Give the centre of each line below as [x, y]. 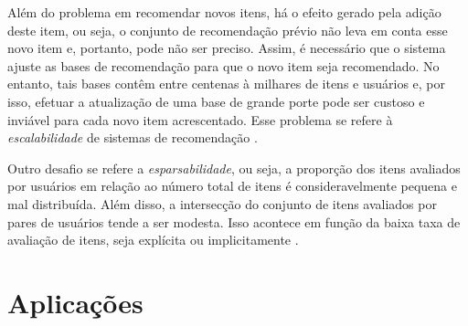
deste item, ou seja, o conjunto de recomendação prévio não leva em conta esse [228, 30]
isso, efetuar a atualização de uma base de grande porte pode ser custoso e [216, 101]
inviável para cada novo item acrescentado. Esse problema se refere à [200, 119]
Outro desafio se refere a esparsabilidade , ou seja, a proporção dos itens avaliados [234, 168]
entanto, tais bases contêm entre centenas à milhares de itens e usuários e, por [227, 84]
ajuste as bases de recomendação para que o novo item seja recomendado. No [223, 65]
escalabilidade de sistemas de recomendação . [133, 137]
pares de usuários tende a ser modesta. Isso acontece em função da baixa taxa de [234, 221]
